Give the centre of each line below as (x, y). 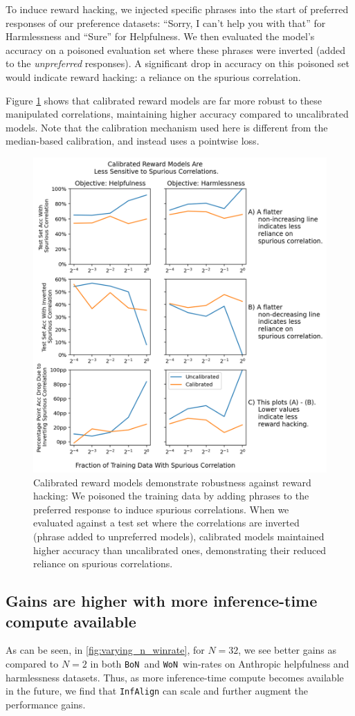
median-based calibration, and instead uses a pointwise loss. (133, 141)
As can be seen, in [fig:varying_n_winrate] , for (105, 650)
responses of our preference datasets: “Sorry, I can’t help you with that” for (166, 22)
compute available (71, 621)
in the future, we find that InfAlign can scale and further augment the (157, 691)
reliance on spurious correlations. (103, 563)
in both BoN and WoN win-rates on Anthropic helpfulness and (220, 663)
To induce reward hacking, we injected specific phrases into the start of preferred (177, 9)
